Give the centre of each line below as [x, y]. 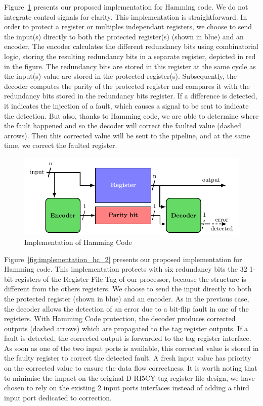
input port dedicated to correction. [58, 397]
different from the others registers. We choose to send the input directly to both [128, 289]
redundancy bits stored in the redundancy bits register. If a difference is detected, [131, 96]
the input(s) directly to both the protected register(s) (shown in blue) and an [124, 36]
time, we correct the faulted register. [61, 145]
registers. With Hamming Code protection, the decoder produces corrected [120, 318]
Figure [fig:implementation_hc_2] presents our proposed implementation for [123, 259]
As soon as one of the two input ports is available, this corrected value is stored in [131, 348]
